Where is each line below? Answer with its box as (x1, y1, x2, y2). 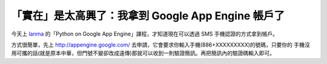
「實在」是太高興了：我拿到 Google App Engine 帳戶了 (11, 9, 285, 22)
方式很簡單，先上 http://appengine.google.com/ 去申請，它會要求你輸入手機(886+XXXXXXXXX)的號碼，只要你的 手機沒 (11, 41, 310, 48)
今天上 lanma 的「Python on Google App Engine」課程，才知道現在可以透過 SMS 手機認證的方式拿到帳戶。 (11, 30, 279, 37)
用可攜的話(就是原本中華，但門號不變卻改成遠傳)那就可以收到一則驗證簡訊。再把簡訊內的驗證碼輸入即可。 (11, 50, 276, 57)
